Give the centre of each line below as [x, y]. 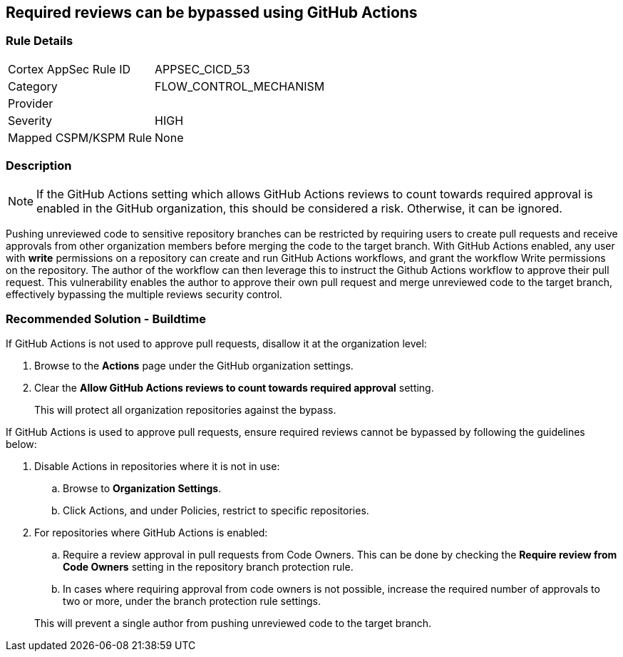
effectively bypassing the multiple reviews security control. [144, 294]
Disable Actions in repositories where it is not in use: [157, 467]
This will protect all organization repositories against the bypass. [185, 410]
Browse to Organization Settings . [142, 489]
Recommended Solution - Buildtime [106, 319]
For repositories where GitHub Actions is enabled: [151, 533]
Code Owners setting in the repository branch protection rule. [208, 567]
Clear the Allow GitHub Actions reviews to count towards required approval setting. [234, 388]
